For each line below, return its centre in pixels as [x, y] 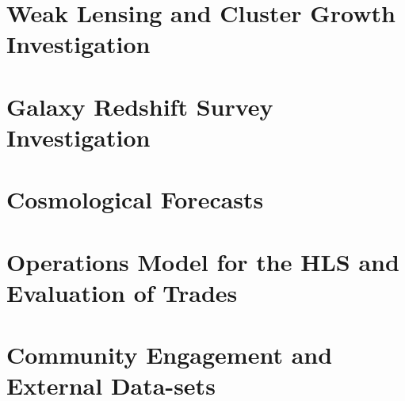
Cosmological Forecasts [135, 199]
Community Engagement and [170, 355]
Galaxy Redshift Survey [140, 106]
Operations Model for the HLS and [203, 261]
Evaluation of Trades [122, 292]
